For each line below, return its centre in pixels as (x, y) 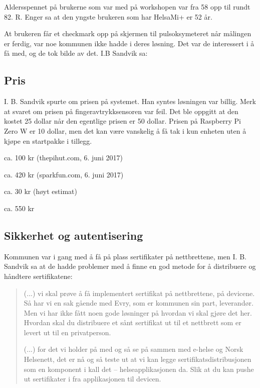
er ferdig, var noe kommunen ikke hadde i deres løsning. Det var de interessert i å (129, 43)
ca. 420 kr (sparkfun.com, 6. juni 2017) (64, 174)
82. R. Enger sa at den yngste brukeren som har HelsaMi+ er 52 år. (108, 16)
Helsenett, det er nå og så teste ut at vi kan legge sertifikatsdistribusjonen (138, 359)
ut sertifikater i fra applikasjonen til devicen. (92, 379)
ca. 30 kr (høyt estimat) (41, 191)
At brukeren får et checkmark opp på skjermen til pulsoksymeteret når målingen (128, 33)
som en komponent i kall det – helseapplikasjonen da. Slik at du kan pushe (139, 369)
